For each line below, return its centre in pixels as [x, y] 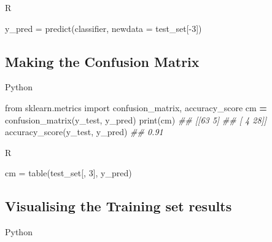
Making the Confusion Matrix [102, 61]
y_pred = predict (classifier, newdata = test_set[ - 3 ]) [103, 28]
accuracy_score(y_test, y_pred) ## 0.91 [84, 132]
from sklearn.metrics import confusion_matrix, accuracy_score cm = [136, 107]
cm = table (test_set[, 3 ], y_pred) [68, 173]
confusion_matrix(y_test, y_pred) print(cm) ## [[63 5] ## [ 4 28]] [136, 119]
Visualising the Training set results [119, 206]
